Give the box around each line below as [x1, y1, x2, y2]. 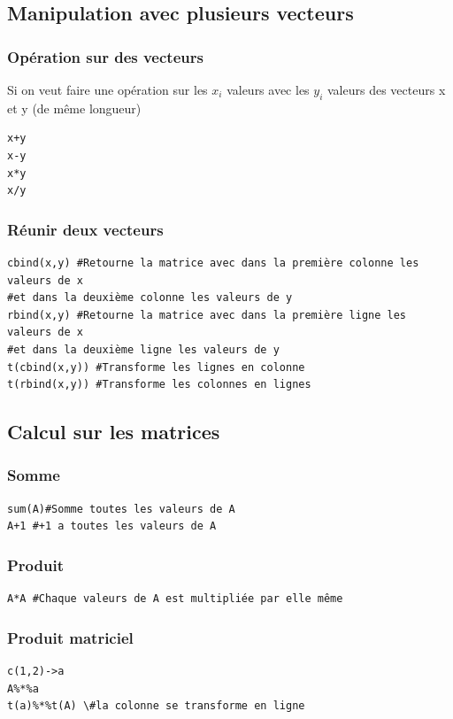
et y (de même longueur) [7, 98, 142, 117]
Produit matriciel [7, 626, 134, 648]
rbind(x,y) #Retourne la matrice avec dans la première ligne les [7, 308, 407, 321]
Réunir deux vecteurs [7, 218, 164, 240]
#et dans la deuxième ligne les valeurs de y [7, 343, 280, 356]
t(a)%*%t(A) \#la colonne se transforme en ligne [7, 700, 305, 713]
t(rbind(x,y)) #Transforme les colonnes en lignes [7, 378, 311, 391]
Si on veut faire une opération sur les [7, 81, 208, 98]
